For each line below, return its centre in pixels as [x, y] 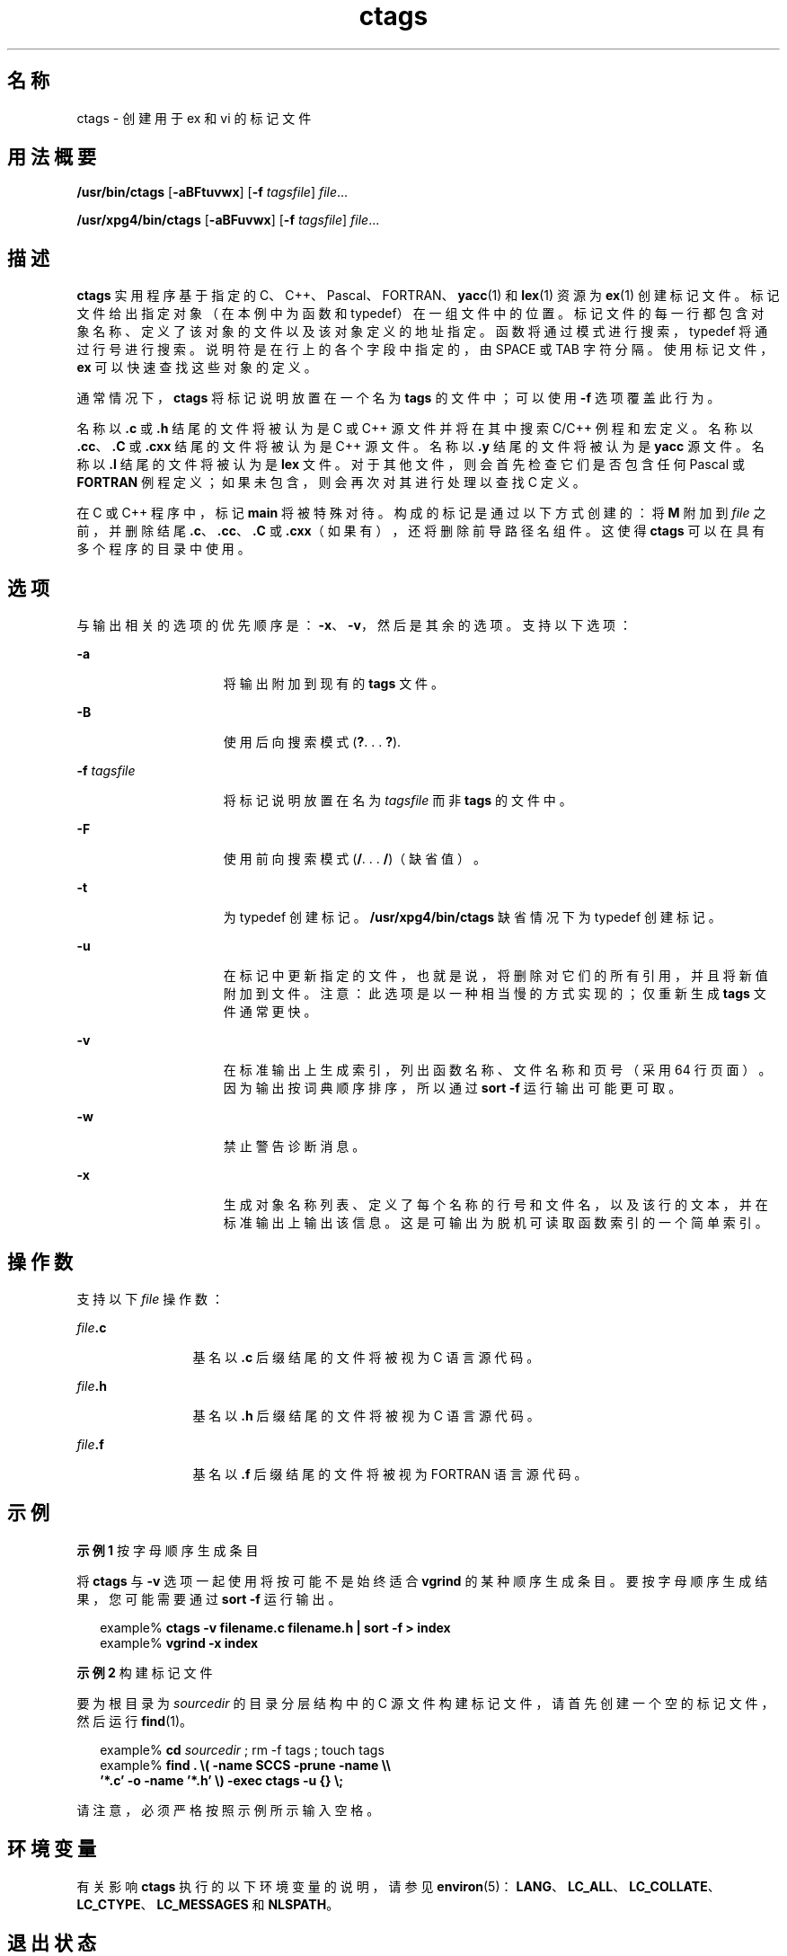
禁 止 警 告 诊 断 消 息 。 [294, 1146]
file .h [92, 1385]
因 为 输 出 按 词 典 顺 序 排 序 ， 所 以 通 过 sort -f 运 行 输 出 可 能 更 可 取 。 [452, 1088]
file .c [92, 1327]
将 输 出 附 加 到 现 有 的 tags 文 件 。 [334, 684]
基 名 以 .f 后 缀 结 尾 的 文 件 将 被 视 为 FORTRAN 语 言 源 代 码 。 [390, 1474]
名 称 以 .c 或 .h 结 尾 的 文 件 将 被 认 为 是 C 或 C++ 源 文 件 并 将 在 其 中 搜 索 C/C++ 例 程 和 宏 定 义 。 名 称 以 [415, 429]
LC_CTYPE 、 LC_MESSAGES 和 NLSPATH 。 [208, 1904]
